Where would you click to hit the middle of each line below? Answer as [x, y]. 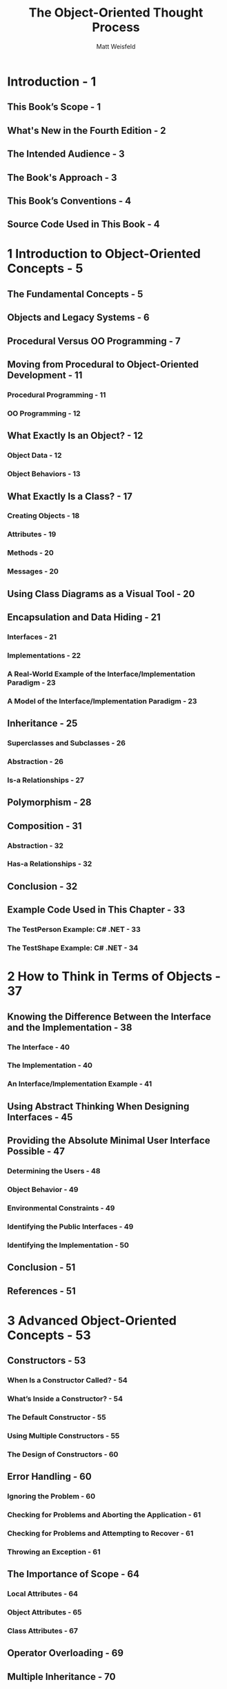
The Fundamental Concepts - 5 [75, 294]
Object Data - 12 [34, 456]
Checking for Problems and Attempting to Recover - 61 [100, 1533]
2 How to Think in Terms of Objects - [114, 976]
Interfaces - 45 [40, 1117]
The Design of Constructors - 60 [63, 1454]
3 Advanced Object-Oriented [92, 1320]
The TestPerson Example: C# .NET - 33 [74, 930]
